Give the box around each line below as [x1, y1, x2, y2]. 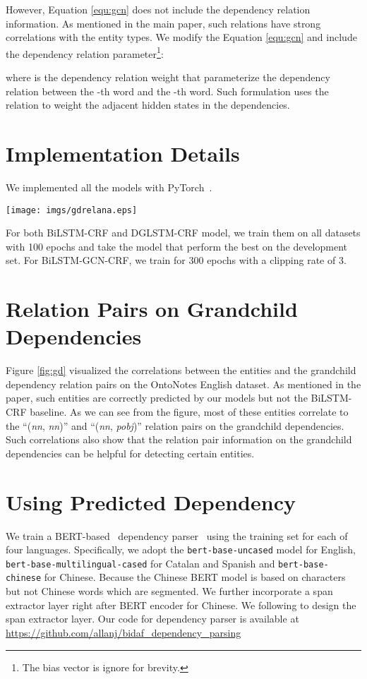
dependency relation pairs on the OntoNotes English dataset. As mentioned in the [6, 376, 361, 391]
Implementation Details [6, 139, 240, 167]
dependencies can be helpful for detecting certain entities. [6, 445, 255, 460]
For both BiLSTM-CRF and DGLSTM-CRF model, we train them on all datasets [6, 225, 361, 240]
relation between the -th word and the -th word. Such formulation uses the [6, 83, 329, 98]
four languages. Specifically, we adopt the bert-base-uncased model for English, [6, 542, 356, 557]
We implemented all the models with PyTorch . [6, 179, 212, 194]
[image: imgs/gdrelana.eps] [6, 205, 138, 215]
